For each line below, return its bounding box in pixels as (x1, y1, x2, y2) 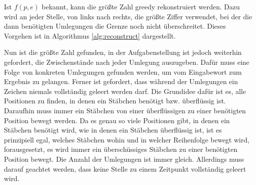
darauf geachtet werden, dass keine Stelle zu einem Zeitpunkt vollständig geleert (4, 163, 246, 174)
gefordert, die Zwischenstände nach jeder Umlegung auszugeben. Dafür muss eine (4, 56, 250, 67)
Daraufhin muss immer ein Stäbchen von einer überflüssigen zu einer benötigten (4, 105, 246, 115)
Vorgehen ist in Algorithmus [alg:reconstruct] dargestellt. (4, 30, 176, 41)
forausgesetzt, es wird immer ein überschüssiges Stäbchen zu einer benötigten (4, 144, 238, 154)
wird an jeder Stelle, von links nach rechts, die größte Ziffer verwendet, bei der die (4, 11, 252, 21)
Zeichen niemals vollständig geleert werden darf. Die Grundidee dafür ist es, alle (4, 86, 246, 96)
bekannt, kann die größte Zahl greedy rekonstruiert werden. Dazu (41, 1, 240, 11)
